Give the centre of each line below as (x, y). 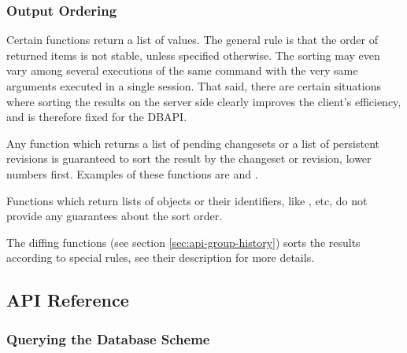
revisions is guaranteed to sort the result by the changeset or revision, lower (189, 158)
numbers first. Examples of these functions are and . (132, 173)
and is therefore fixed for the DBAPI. (97, 117)
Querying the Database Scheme (108, 338)
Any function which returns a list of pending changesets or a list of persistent (193, 143)
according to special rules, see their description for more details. (161, 257)
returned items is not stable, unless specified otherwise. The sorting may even (193, 55)
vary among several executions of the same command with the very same (182, 70)
